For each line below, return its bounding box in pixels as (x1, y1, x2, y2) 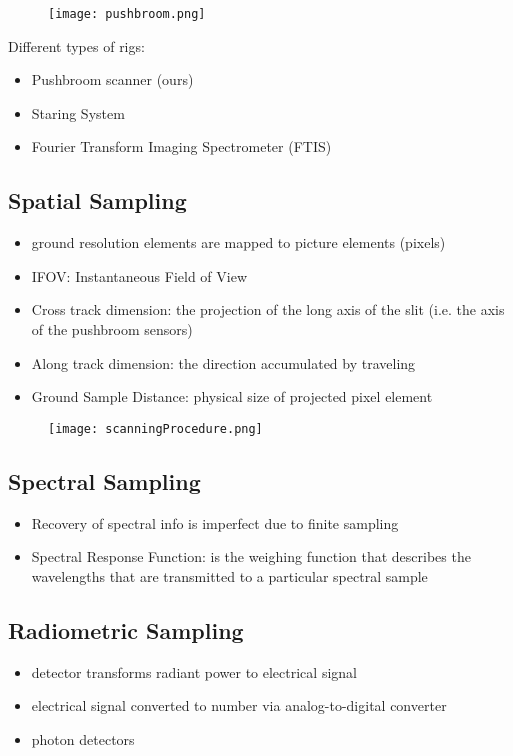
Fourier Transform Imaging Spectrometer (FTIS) (31, 136, 332, 157)
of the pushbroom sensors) (31, 319, 193, 340)
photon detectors (31, 728, 135, 749)
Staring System (31, 102, 125, 123)
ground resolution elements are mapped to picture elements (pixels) (31, 232, 446, 253)
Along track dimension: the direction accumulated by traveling (31, 352, 416, 373)
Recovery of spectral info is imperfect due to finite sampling (31, 512, 399, 533)
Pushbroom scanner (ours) (31, 69, 194, 90)
